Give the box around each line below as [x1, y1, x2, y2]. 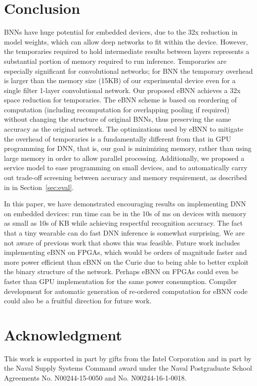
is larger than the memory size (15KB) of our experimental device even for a [4, 75, 236, 86]
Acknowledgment [4, 324, 122, 344]
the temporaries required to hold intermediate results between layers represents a [4, 46, 250, 56]
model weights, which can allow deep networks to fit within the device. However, [4, 36, 248, 47]
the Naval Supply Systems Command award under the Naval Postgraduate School [4, 363, 252, 373]
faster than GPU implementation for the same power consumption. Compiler [4, 276, 237, 286]
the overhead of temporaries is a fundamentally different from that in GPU [4, 133, 231, 144]
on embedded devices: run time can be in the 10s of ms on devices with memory [4, 208, 247, 218]
